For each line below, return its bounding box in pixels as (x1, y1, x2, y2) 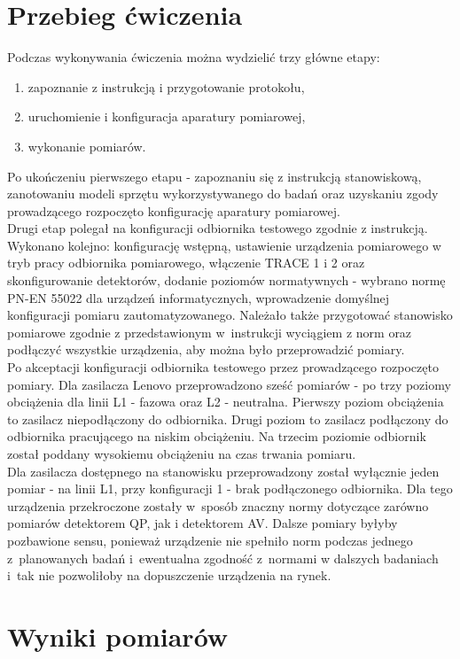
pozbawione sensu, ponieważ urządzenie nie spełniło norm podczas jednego (7, 531, 413, 549)
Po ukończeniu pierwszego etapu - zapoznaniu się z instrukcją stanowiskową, (7, 167, 422, 185)
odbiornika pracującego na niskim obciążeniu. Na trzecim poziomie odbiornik (7, 427, 426, 446)
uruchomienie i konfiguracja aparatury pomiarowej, (27, 107, 306, 126)
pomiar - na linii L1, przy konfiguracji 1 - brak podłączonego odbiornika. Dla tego (7, 479, 453, 498)
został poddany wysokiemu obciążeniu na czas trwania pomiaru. (7, 445, 356, 462)
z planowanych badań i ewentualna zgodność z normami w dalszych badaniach (7, 548, 439, 567)
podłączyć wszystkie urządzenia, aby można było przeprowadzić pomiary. (7, 340, 405, 359)
